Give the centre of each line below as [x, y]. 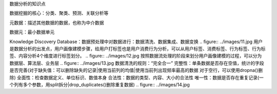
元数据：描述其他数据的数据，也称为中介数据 [57, 23]
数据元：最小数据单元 [32, 32]
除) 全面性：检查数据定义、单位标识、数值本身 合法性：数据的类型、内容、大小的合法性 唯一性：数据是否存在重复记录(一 [137, 78]
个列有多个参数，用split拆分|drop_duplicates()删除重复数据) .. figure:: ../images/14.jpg [100, 84]
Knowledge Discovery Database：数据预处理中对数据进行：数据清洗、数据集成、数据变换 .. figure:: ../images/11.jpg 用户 [136, 42]
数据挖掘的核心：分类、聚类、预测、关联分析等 [59, 13]
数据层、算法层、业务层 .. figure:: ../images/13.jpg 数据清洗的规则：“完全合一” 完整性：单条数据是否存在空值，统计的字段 [137, 63]
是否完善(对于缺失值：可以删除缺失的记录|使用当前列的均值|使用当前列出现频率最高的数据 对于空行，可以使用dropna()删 [136, 70]
